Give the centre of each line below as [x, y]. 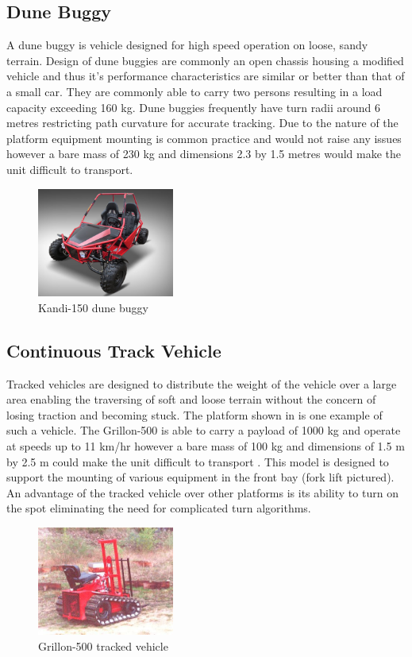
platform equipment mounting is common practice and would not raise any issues [204, 138]
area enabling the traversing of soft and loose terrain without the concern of [191, 399]
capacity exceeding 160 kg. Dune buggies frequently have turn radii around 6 [194, 107]
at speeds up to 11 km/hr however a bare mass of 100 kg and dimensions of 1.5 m [206, 445]
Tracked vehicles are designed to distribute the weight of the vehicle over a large [202, 383]
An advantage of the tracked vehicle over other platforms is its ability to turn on [202, 492]
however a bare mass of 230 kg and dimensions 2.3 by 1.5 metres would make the [204, 154]
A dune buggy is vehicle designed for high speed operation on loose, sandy [187, 45]
